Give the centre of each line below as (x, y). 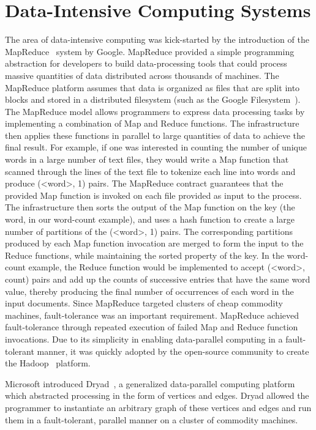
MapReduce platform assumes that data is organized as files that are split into (152, 87)
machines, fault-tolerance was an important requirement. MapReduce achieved (152, 315)
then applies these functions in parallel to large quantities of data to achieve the (155, 135)
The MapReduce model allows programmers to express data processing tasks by (155, 111)
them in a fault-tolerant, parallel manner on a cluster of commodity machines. (152, 419)
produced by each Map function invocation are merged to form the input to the (154, 243)
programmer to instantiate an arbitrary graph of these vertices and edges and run (158, 407)
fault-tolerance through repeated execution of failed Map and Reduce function (152, 327)
